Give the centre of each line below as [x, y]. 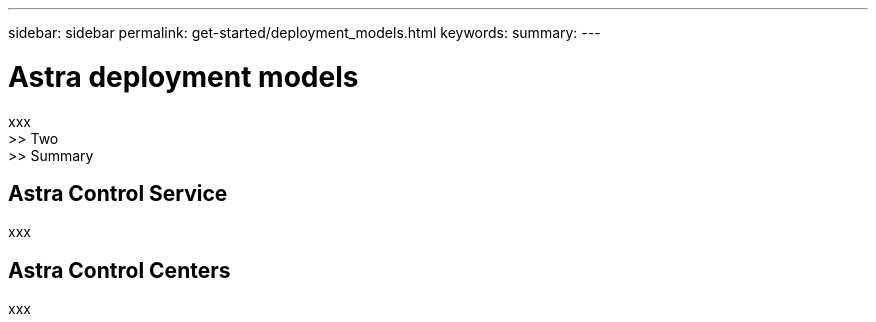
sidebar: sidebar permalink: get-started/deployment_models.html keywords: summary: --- [304, 32]
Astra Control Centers [119, 270]
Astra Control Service [118, 193]
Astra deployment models [183, 76]
